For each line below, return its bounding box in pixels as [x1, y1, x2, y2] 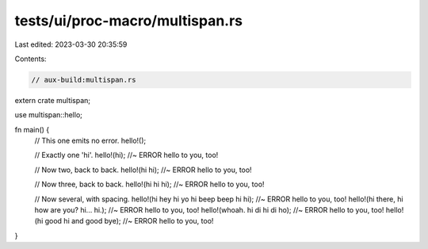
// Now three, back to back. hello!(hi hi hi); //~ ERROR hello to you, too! [34, 179, 265, 190]
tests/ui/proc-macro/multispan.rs [14, 12, 243, 29]
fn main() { [14, 125, 50, 134]
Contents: [14, 54, 47, 63]
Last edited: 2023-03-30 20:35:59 [14, 40, 128, 49]
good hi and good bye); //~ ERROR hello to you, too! [44, 216, 214, 226]
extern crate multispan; [14, 95, 91, 105]
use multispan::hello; [14, 110, 83, 120]
